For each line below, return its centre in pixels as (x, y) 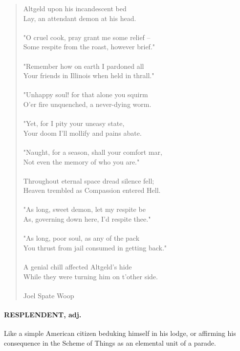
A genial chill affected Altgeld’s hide (77, 267)
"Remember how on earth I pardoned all (84, 66)
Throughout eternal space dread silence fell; (89, 180)
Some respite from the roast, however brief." (89, 47)
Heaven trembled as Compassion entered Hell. (92, 190)
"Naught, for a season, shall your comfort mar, (93, 152)
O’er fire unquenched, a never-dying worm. (87, 104)
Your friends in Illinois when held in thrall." (89, 75)
